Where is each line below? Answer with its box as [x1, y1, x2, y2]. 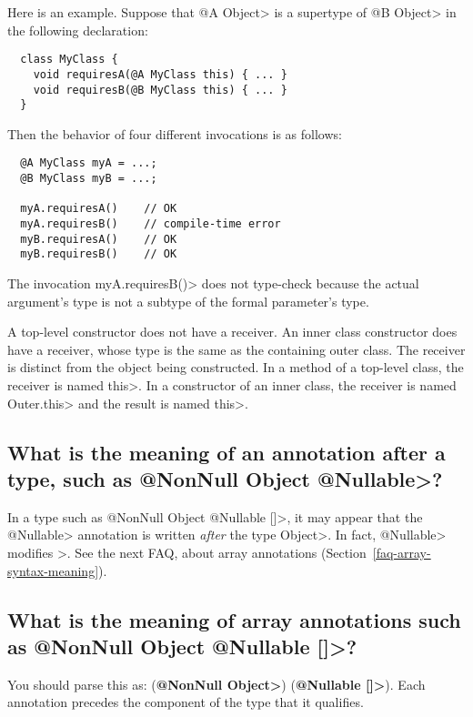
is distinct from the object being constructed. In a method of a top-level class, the [7, 358, 464, 377]
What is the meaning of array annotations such [7, 605, 461, 633]
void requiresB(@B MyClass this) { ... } [33, 83, 287, 96]
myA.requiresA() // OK [20, 202, 177, 216]
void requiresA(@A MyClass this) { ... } [33, 67, 287, 81]
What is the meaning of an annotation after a [7, 438, 446, 466]
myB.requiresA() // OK [20, 232, 177, 246]
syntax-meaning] [7, 560, 99, 580]
